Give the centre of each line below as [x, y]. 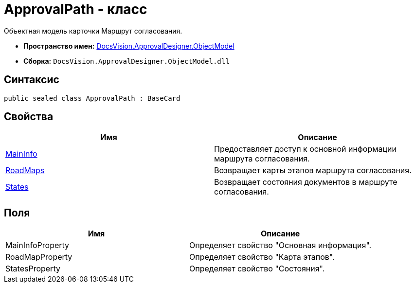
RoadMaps [25, 170]
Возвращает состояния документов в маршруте [306, 182]
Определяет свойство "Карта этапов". [262, 257]
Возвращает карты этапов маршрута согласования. [313, 170]
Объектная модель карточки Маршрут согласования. [93, 31]
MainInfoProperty [37, 245]
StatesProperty [33, 269]
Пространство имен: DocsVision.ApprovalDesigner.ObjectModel [129, 46]
